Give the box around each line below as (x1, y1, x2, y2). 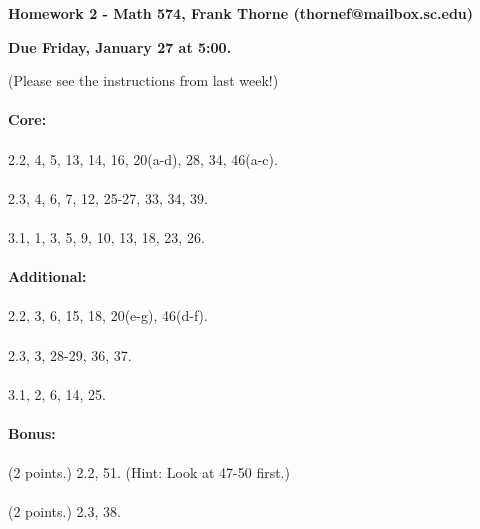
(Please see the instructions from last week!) (8, 70, 279, 91)
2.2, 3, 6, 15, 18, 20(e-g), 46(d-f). (8, 305, 208, 326)
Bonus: (8, 422, 56, 443)
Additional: (8, 266, 87, 287)
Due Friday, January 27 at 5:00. (8, 36, 232, 57)
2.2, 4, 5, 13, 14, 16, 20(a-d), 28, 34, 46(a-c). (8, 148, 278, 169)
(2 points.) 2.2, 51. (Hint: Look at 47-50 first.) (8, 462, 290, 483)
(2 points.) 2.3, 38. (8, 501, 121, 522)
